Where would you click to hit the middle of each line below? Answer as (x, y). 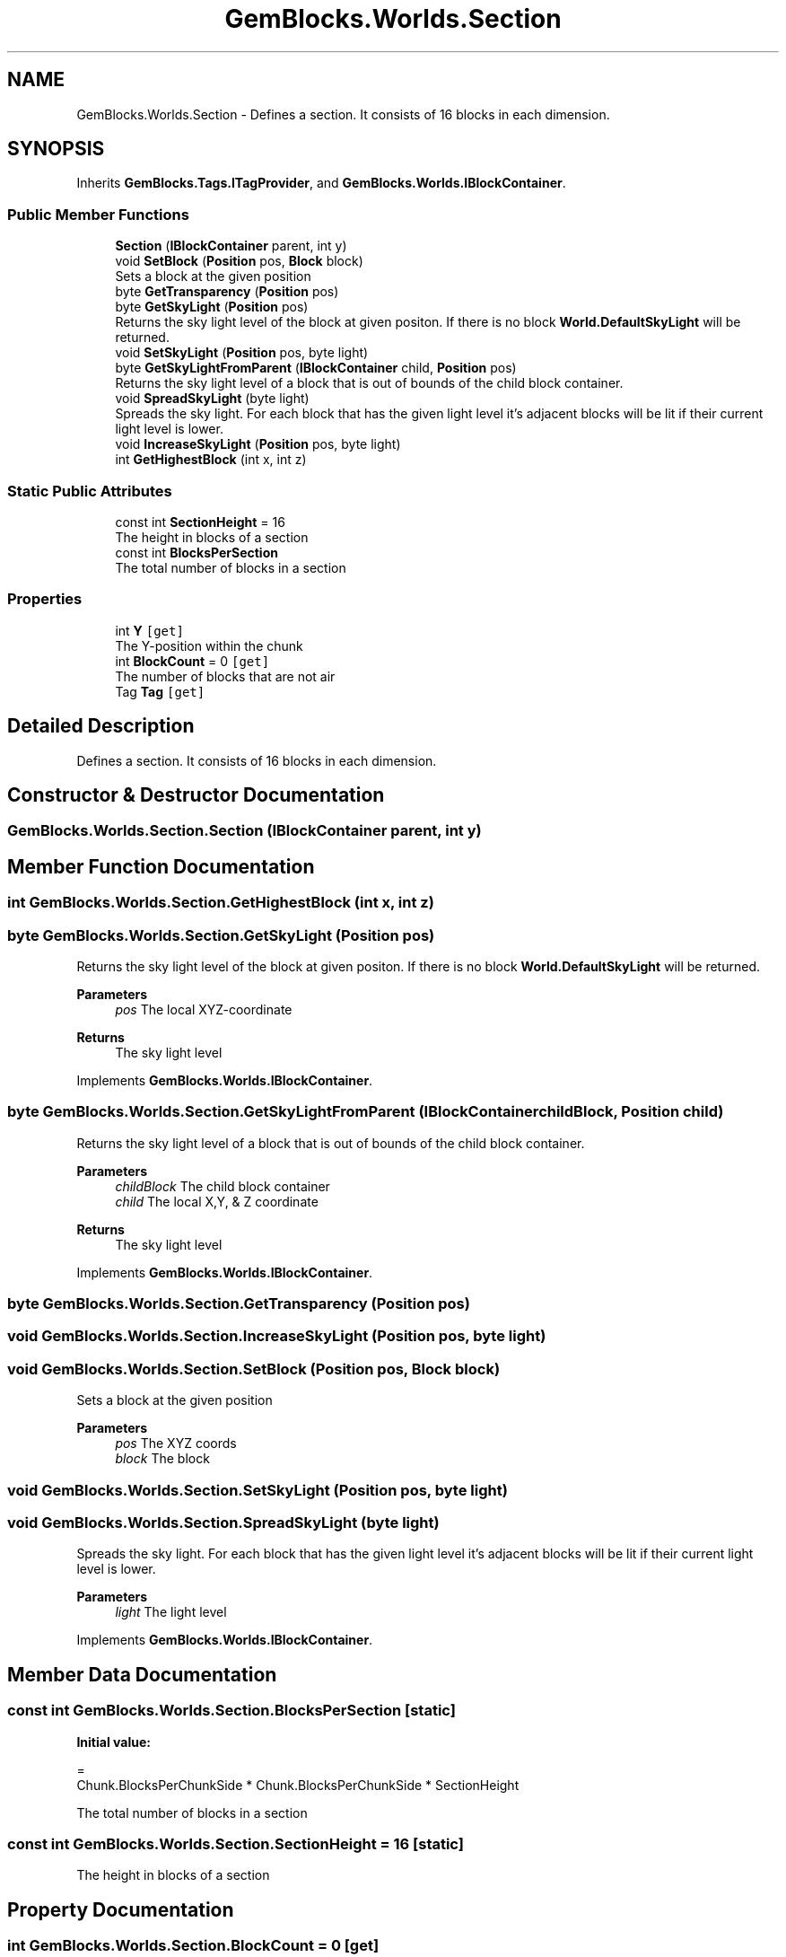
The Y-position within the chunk (209, 645)
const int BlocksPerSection (196, 552)
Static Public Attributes (90, 491)
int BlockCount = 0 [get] (192, 661)
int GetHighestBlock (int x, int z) (211, 460)
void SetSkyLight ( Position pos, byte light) (242, 353)
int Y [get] (149, 630)
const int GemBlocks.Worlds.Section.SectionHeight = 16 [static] (236, 1843)
